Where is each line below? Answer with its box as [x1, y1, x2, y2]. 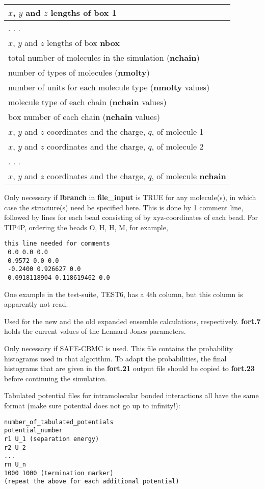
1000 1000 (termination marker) [4, 469, 114, 477]
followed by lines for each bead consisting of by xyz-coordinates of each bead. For [4, 212, 258, 223]
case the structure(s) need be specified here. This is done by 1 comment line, [4, 202, 244, 212]
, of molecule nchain [151, 170, 226, 182]
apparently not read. [4, 299, 68, 309]
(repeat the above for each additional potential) [4, 478, 179, 485]
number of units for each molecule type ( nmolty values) [8, 81, 210, 93]
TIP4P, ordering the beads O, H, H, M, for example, [4, 222, 168, 232]
